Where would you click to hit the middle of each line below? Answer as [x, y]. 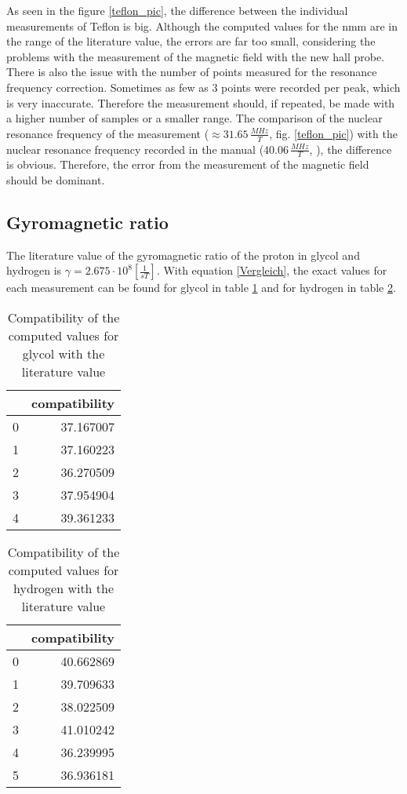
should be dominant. [56, 180]
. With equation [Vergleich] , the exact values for [272, 270]
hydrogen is [34, 270]
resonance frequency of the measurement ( [108, 133]
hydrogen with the [64, 588]
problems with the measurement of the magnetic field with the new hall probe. [196, 56]
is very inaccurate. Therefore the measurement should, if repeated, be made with [201, 102]
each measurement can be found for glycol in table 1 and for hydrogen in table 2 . [201, 288]
